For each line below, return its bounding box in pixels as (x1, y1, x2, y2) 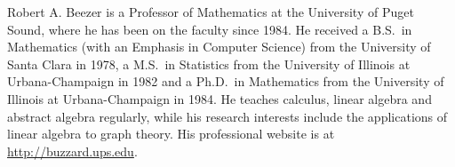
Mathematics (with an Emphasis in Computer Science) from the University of (7, 37, 431, 56)
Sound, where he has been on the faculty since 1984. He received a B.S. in (7, 20, 412, 38)
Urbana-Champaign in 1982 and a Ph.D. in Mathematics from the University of (7, 72, 444, 91)
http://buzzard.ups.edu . (7, 141, 138, 160)
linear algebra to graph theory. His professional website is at (7, 124, 335, 143)
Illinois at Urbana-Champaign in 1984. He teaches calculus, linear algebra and (7, 89, 432, 107)
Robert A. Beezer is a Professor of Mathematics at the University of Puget (7, 3, 414, 20)
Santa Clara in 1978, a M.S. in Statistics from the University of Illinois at (7, 54, 411, 73)
